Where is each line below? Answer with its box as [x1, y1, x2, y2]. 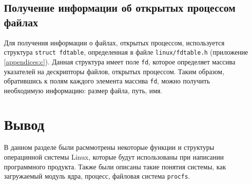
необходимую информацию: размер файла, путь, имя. [4, 85, 162, 95]
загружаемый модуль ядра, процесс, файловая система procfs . [4, 171, 190, 181]
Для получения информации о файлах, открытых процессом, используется [4, 37, 225, 47]
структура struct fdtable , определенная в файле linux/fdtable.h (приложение [4, 47, 248, 57]
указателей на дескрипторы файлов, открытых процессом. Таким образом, [4, 66, 224, 76]
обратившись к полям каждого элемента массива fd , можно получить [4, 76, 210, 86]
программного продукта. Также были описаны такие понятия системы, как [4, 161, 226, 171]
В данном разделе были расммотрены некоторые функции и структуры [4, 142, 214, 152]
